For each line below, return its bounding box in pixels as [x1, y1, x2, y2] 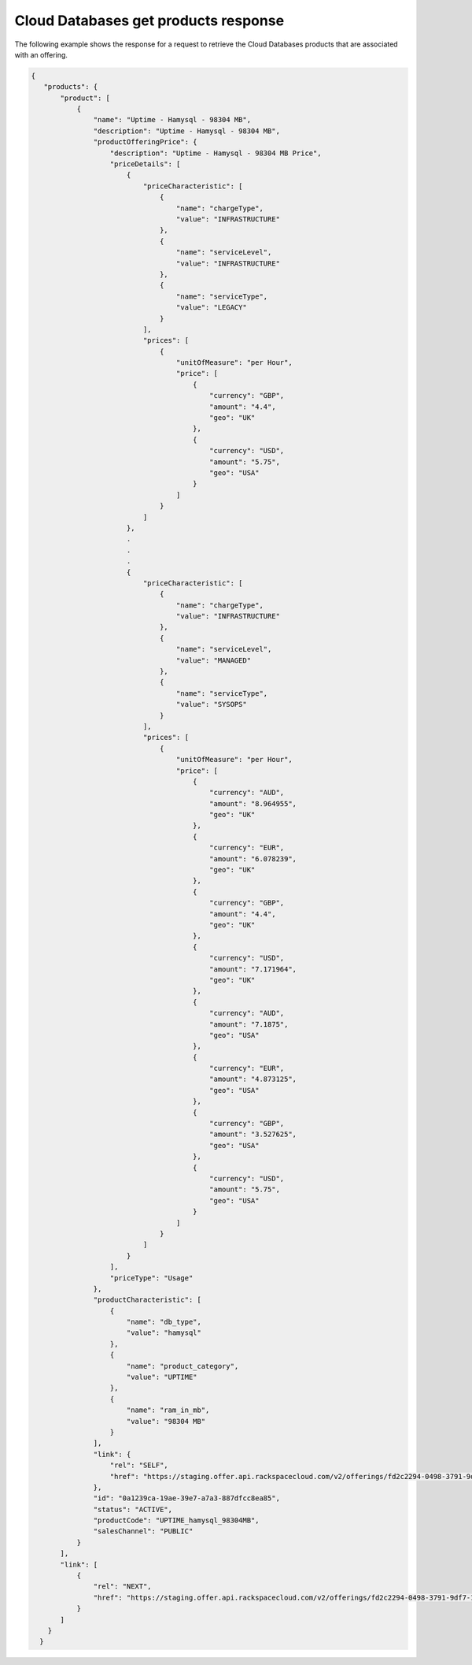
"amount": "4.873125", [209, 1075, 297, 1083]
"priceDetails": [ [109, 160, 181, 169]
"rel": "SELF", [109, 1461, 168, 1470]
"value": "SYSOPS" [175, 700, 247, 709]
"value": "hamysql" [126, 1329, 202, 1337]
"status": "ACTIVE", [93, 1505, 173, 1514]
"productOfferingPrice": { [93, 138, 197, 147]
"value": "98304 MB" [126, 1417, 206, 1425]
